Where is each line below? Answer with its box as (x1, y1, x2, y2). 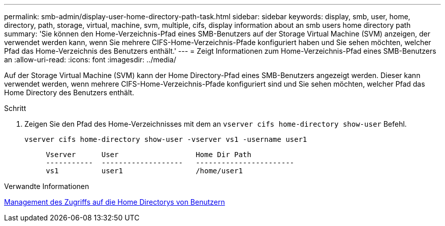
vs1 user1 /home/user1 (46, 167, 243, 175)
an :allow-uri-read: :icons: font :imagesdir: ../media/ (4, 55, 176, 64)
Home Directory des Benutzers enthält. (4, 88, 135, 97)
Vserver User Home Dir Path (46, 150, 251, 159)
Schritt (4, 104, 26, 112)
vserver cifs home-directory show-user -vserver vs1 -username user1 (24, 135, 307, 143)
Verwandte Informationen (4, 182, 89, 191)
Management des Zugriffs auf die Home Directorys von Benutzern (4, 198, 225, 206)
